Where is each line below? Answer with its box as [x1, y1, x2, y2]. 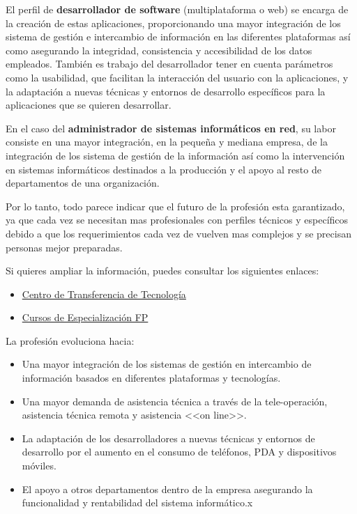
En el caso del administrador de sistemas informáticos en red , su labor [6, 120, 336, 135]
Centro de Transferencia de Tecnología [22, 286, 186, 301]
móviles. [22, 458, 56, 473]
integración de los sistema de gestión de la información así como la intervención [6, 148, 345, 162]
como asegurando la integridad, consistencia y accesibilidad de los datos [6, 42, 312, 57]
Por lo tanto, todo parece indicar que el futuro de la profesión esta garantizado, [6, 198, 345, 213]
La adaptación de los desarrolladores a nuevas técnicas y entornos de [22, 430, 315, 445]
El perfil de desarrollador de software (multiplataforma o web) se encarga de [6, 2, 349, 16]
